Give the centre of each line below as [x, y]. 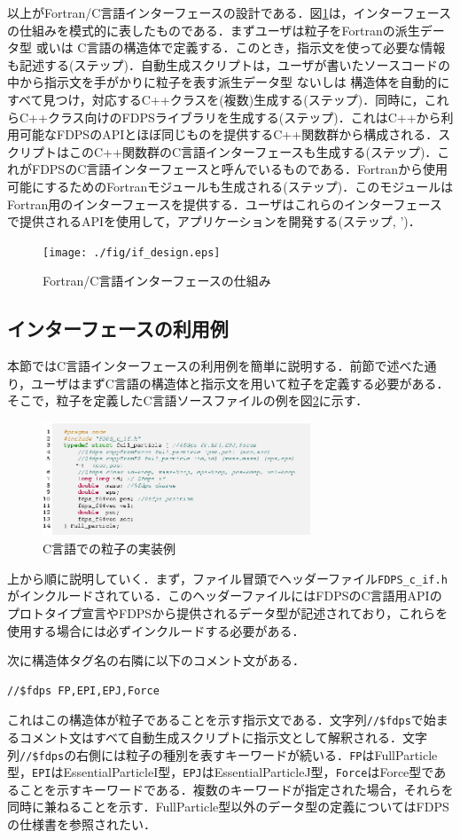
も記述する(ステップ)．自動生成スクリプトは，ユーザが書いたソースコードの [229, 64]
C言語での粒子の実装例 [109, 549]
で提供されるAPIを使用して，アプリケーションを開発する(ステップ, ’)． [214, 221]
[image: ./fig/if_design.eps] [132, 252]
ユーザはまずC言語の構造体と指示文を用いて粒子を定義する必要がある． [240, 383]
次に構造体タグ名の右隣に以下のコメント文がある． [156, 660]
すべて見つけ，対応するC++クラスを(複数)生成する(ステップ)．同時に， [216, 99]
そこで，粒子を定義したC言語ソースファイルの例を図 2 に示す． [188, 400]
